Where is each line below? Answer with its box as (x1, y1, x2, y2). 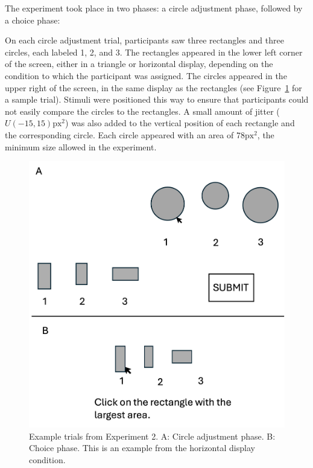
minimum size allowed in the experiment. (5, 140, 157, 153)
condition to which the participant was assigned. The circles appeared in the (5, 69, 287, 82)
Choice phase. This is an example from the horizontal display (29, 441, 255, 454)
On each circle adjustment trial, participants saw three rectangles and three (5, 34, 284, 46)
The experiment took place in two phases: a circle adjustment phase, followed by (5, 2, 303, 14)
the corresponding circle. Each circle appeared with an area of (5, 128, 234, 141)
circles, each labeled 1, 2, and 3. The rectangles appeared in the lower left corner (5, 45, 303, 58)
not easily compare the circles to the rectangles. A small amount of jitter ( (5, 104, 280, 117)
